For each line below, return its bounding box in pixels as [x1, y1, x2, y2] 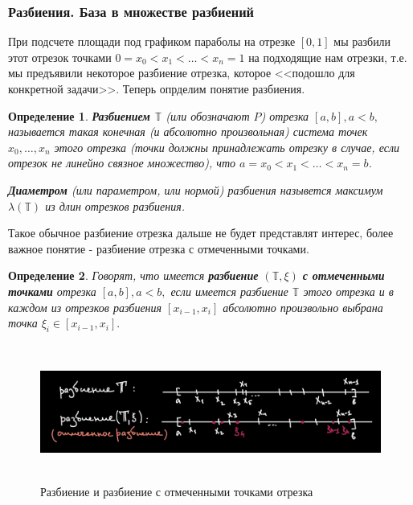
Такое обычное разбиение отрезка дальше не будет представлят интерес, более [8, 224, 394, 241]
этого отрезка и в [303, 282, 394, 299]
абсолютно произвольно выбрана [223, 298, 383, 315]
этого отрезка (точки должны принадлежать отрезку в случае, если [54, 138, 400, 155]
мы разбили [333, 33, 391, 50]
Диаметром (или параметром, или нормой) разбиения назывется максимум [8, 181, 383, 198]
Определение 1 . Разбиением [8, 107, 150, 124]
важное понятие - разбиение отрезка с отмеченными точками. [8, 240, 309, 257]
